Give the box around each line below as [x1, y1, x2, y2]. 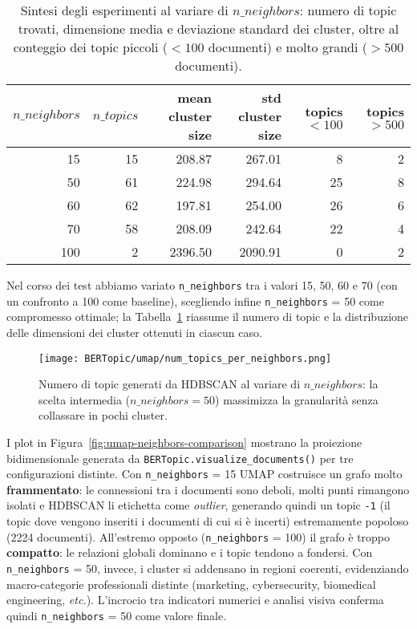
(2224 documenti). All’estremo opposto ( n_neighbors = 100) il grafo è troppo [6, 528, 391, 545]
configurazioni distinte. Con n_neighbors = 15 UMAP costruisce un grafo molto [6, 465, 403, 482]
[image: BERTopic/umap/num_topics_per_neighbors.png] [38, 352, 332, 364]
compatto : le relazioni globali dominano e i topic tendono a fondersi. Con [6, 544, 373, 561]
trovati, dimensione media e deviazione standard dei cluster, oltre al [18, 19, 399, 38]
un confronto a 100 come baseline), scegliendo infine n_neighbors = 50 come [6, 292, 384, 309]
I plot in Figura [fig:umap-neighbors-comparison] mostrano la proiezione [6, 433, 362, 450]
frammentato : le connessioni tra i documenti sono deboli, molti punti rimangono [6, 481, 410, 497]
